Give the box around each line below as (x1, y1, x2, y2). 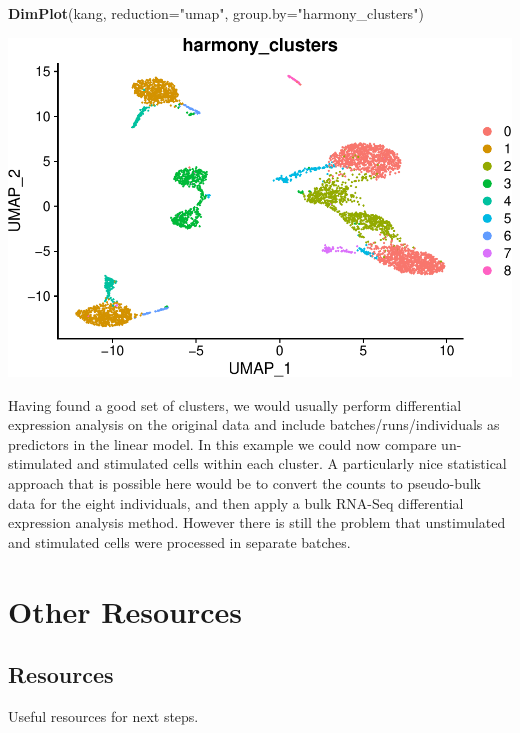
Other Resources (8, 590, 243, 631)
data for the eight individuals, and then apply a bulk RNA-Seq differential (8, 492, 464, 513)
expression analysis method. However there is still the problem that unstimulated (8, 512, 506, 533)
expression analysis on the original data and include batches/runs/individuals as (8, 414, 500, 435)
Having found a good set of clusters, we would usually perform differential (8, 394, 462, 415)
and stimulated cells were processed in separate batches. (8, 531, 351, 552)
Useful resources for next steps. (8, 705, 199, 726)
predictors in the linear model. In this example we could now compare (8, 433, 437, 454)
